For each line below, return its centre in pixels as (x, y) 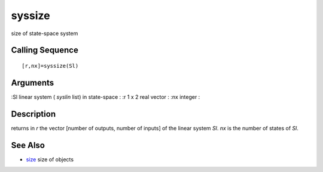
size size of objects (50, 159)
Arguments (33, 82)
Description (33, 114)
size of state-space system (45, 33)
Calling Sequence (45, 50)
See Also (28, 145)
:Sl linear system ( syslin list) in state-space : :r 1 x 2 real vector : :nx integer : (106, 97)
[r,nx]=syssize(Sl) (50, 66)
